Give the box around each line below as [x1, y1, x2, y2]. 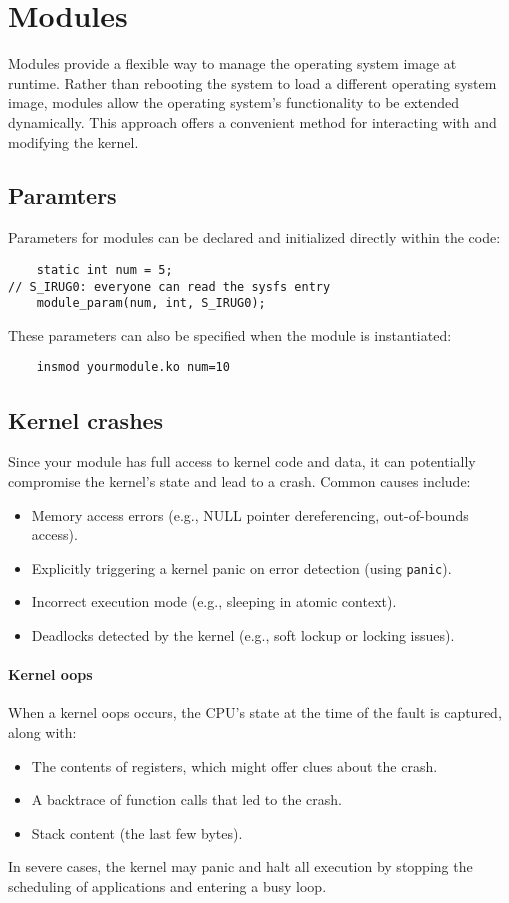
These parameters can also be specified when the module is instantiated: [8, 324, 452, 345]
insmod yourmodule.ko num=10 [36, 360, 230, 375]
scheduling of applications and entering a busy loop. [8, 875, 327, 896]
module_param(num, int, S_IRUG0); [36, 296, 266, 311]
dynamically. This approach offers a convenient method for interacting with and [8, 111, 497, 132]
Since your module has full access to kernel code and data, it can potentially [8, 451, 476, 472]
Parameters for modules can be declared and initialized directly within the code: [8, 227, 501, 248]
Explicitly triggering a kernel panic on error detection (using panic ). [31, 557, 452, 578]
